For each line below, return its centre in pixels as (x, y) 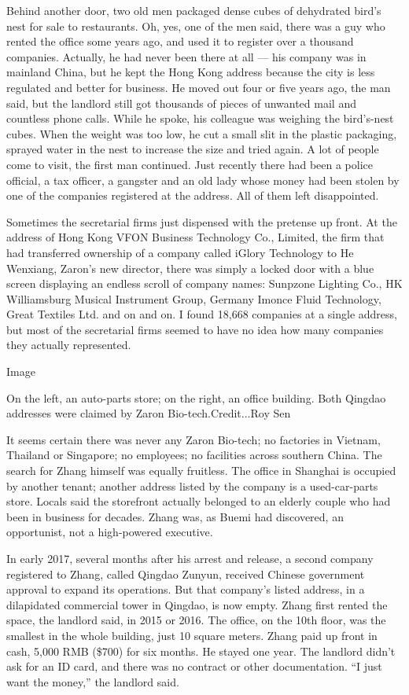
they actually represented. (69, 345)
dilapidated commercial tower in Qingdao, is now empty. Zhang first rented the (197, 604)
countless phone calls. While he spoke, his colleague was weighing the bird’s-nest (200, 118)
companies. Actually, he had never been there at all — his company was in (186, 56)
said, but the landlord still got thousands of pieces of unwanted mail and (181, 103)
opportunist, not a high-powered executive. (110, 532)
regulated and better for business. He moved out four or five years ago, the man (199, 87)
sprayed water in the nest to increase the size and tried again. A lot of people (193, 149)
